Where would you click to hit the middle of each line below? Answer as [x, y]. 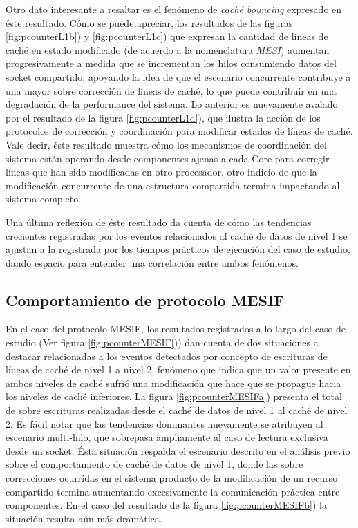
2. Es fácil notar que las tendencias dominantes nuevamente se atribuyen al [164, 423]
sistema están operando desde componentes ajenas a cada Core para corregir [168, 158]
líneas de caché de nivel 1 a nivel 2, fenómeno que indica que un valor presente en [178, 369]
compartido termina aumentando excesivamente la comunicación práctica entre [173, 491]
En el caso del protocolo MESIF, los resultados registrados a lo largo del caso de [176, 329]
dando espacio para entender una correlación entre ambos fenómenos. [152, 262]
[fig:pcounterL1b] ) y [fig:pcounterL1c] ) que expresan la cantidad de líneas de [167, 36]
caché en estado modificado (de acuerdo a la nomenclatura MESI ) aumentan [168, 49]
